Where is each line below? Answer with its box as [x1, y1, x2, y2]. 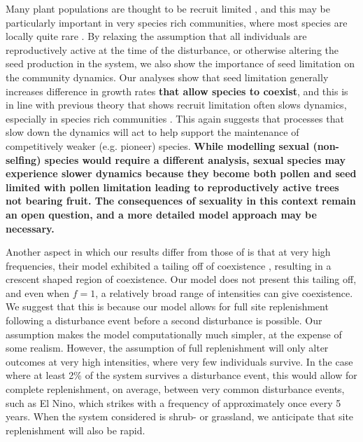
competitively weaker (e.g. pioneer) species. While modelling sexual [6, 138, 310, 153]
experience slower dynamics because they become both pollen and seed [6, 166, 357, 181]
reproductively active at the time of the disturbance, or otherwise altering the [6, 42, 339, 57]
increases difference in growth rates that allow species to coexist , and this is [6, 83, 348, 98]
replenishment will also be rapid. [6, 422, 145, 437]
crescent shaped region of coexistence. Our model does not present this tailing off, [6, 272, 357, 286]
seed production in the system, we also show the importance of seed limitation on [6, 56, 355, 71]
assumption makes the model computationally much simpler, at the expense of [6, 326, 342, 341]
